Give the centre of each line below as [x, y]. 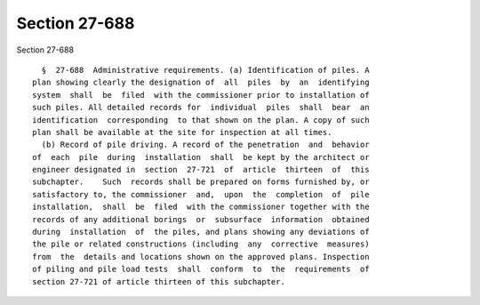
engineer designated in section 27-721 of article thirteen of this [201, 170]
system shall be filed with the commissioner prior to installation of [201, 95]
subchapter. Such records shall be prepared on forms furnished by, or [201, 182]
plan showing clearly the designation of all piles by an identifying [201, 83]
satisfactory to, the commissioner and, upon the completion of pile [201, 194]
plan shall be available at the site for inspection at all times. [182, 132]
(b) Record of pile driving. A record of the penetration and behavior [205, 145]
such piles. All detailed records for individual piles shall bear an [201, 108]
